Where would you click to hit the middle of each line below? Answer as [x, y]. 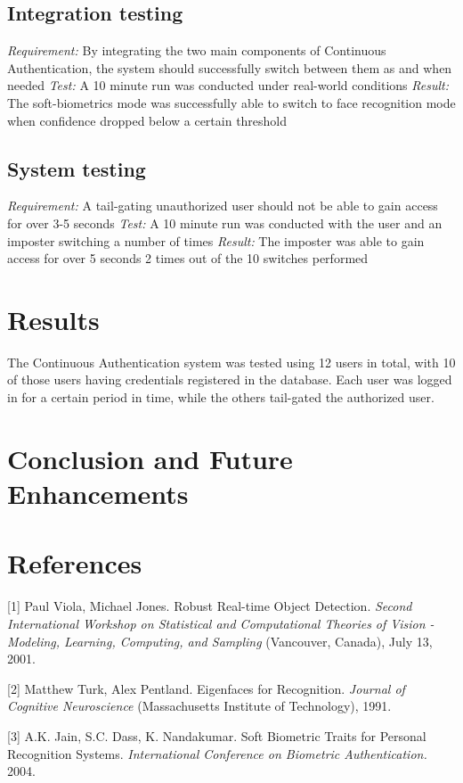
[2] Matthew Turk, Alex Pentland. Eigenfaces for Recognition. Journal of [206, 688]
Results [53, 319]
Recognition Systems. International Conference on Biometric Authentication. [217, 753]
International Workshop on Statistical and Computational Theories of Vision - [221, 623]
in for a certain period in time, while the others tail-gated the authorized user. [221, 397]
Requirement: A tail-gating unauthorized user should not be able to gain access [223, 206]
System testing [77, 168]
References [75, 563]
